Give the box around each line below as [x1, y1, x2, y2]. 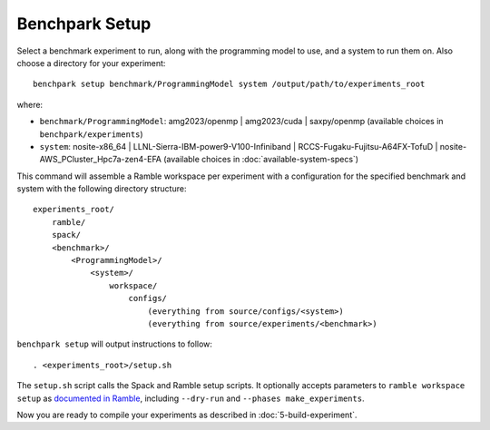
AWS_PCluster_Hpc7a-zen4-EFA [39, 154, 162, 165]
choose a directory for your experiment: [16, 57, 166, 68]
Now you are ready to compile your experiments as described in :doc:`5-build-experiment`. [16, 409, 358, 420]
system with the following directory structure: [16, 183, 187, 194]
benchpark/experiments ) [39, 128, 144, 140]
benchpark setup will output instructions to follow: [16, 338, 213, 349]
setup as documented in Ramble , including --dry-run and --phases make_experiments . [16, 393, 365, 404]
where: [16, 99, 44, 110]
